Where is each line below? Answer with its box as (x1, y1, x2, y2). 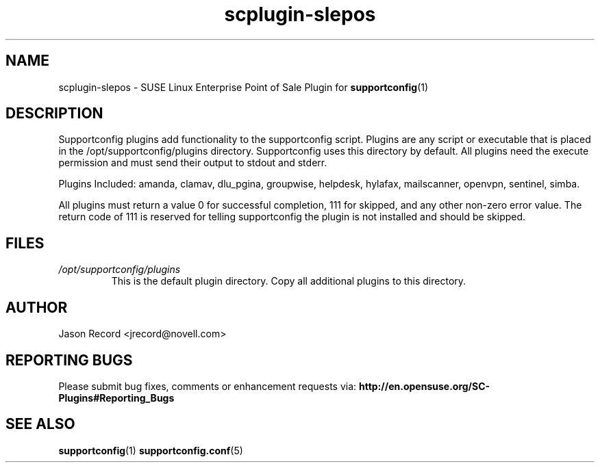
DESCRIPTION (5, 105, 103, 122)
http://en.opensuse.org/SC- (359, 380, 490, 392)
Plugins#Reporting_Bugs (58, 391, 175, 404)
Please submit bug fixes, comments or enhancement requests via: (58, 380, 357, 392)
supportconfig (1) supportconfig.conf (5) (58, 444, 243, 456)
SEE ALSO (5, 415, 75, 433)
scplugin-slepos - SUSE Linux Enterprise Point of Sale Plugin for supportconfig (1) (58, 81, 429, 93)
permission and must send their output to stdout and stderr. (58, 157, 327, 169)
